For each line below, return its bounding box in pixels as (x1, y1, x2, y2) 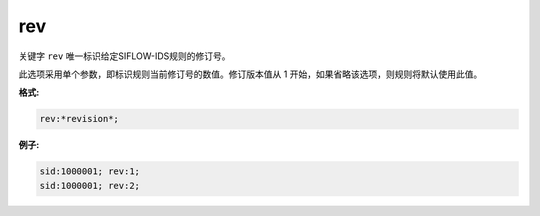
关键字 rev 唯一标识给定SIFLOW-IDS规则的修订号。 (18, 50, 231, 62)
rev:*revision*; (39, 113, 120, 125)
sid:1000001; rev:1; (39, 166, 140, 177)
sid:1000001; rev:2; (39, 180, 140, 191)
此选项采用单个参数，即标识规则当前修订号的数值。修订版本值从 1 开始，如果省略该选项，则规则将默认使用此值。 (18, 68, 483, 80)
